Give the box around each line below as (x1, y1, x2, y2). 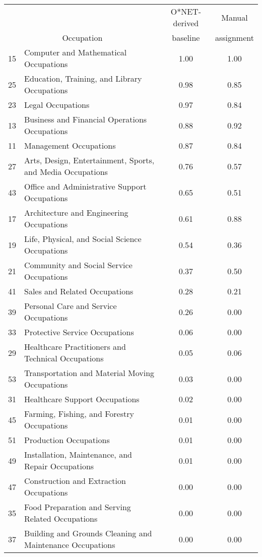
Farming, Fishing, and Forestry (24, 408, 134, 419)
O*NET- (170, 6, 201, 17)
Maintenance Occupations (24, 539, 115, 550)
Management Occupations (24, 140, 116, 151)
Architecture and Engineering (24, 207, 128, 218)
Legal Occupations (24, 99, 90, 110)
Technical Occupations (24, 352, 104, 364)
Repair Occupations (24, 460, 94, 472)
